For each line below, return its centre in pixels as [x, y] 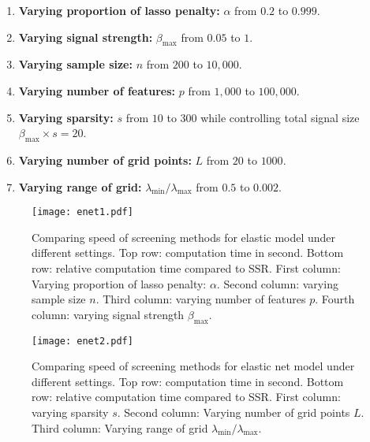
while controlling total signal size [280, 117]
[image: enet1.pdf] [82, 212]
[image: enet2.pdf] [82, 341]
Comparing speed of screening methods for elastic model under [184, 237]
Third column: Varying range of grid [120, 427]
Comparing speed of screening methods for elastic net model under [193, 366]
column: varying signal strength [108, 314]
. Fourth [335, 299]
